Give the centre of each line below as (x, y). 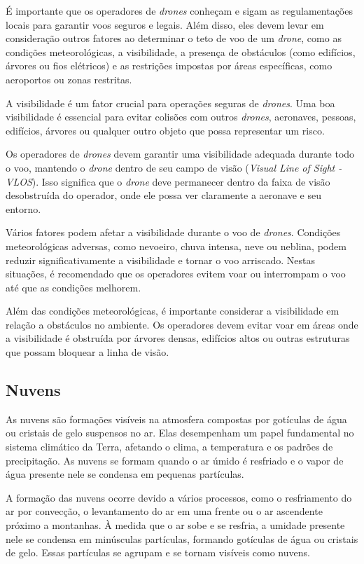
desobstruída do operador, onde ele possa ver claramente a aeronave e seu (163, 195)
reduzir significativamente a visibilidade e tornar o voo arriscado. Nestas (161, 260)
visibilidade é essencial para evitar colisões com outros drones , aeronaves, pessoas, (181, 117)
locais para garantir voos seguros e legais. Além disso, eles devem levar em (165, 24)
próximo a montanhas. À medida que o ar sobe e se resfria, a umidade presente (175, 525)
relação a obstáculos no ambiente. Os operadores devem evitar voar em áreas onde (182, 324)
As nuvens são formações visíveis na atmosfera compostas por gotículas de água (176, 419)
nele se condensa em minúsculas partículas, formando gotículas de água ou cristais (182, 538)
